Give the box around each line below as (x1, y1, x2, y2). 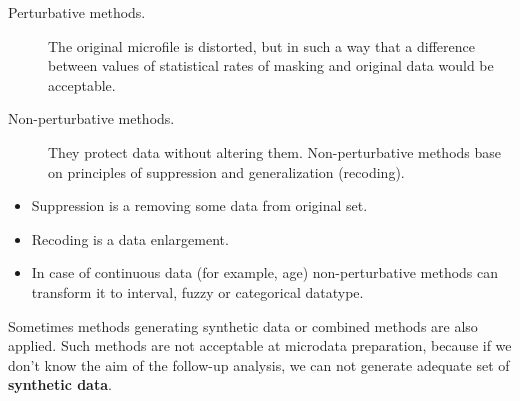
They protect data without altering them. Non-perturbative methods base (48, 141, 501, 162)
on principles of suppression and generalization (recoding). (48, 161, 405, 182)
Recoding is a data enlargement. (31, 228, 229, 249)
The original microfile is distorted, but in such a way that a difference (48, 35, 475, 56)
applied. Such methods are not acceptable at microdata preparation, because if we (8, 335, 512, 356)
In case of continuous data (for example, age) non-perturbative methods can (31, 262, 499, 283)
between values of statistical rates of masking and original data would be (48, 55, 494, 76)
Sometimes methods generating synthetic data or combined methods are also (8, 315, 478, 336)
